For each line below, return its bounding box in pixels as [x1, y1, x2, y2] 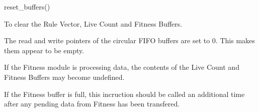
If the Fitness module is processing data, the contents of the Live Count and [4, 62, 239, 72]
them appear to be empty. [4, 45, 84, 55]
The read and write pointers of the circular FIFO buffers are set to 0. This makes [4, 35, 255, 46]
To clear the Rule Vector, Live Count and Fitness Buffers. [4, 18, 183, 29]
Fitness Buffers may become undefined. [4, 71, 125, 82]
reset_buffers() [4, 2, 50, 12]
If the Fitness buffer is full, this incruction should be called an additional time [4, 88, 245, 99]
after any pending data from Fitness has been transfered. [4, 98, 180, 109]
